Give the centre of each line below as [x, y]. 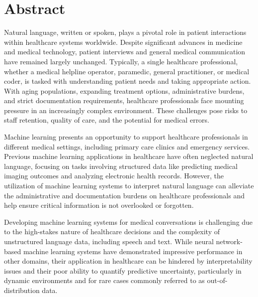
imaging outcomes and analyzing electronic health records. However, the [114, 176]
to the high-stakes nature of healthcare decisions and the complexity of [112, 231]
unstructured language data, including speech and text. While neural [109, 241]
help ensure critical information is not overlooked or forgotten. [99, 205]
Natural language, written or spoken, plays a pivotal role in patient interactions [125, 32]
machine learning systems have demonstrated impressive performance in [133, 251]
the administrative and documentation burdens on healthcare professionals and [124, 195]
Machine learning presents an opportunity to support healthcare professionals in [126, 137]
